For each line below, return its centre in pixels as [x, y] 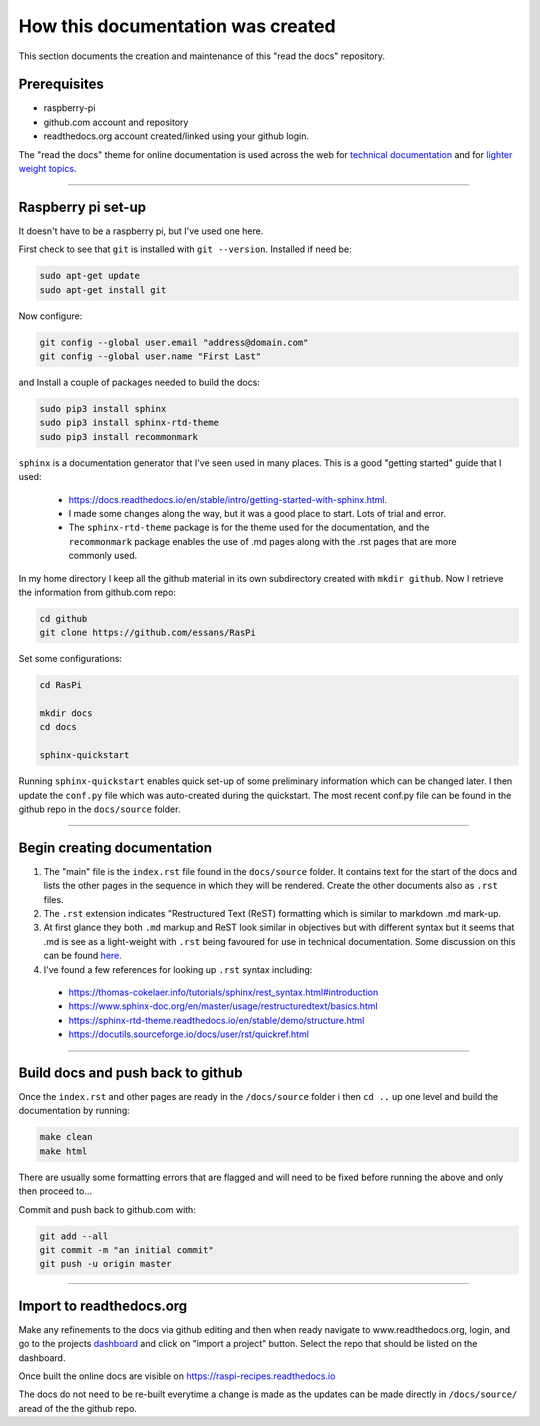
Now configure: [50, 316]
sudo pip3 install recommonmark [119, 436]
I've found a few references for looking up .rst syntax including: [178, 969]
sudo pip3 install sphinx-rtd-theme [129, 423]
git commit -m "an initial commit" [126, 1249]
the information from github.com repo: [97, 592]
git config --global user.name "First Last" [150, 356]
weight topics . [47, 169]
